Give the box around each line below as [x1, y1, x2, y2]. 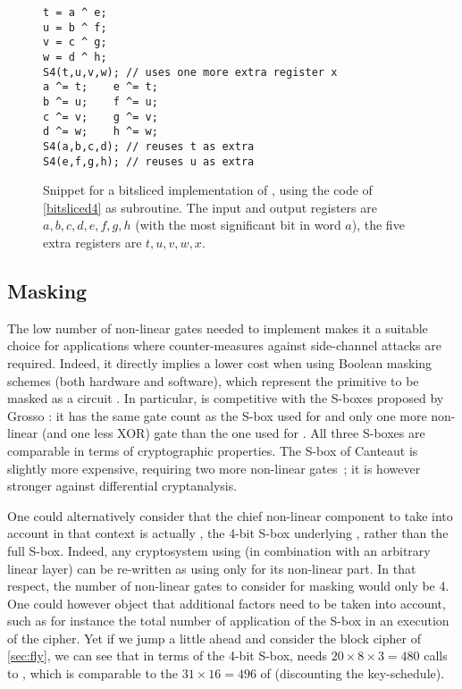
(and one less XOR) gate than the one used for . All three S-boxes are [41, 424, 425, 442]
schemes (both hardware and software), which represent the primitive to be [7, 371, 419, 390]
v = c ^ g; [43, 36, 107, 49]
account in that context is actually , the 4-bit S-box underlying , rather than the [7, 524, 449, 542]
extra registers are [43, 233, 142, 251]
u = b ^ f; [43, 21, 107, 34]
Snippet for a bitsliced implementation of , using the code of [43, 181, 373, 199]
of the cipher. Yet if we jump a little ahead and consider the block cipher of [7, 628, 421, 647]
